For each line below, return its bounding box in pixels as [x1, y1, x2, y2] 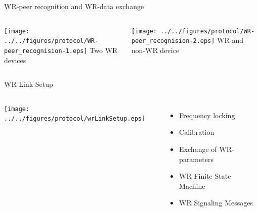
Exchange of [179, 143, 217, 154]
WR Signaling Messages [179, 197, 253, 208]
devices [4, 55, 26, 65]
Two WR [90, 44, 118, 55]
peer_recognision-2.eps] [131, 37, 215, 45]
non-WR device [131, 44, 180, 55]
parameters [179, 153, 213, 164]
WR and [217, 35, 244, 45]
